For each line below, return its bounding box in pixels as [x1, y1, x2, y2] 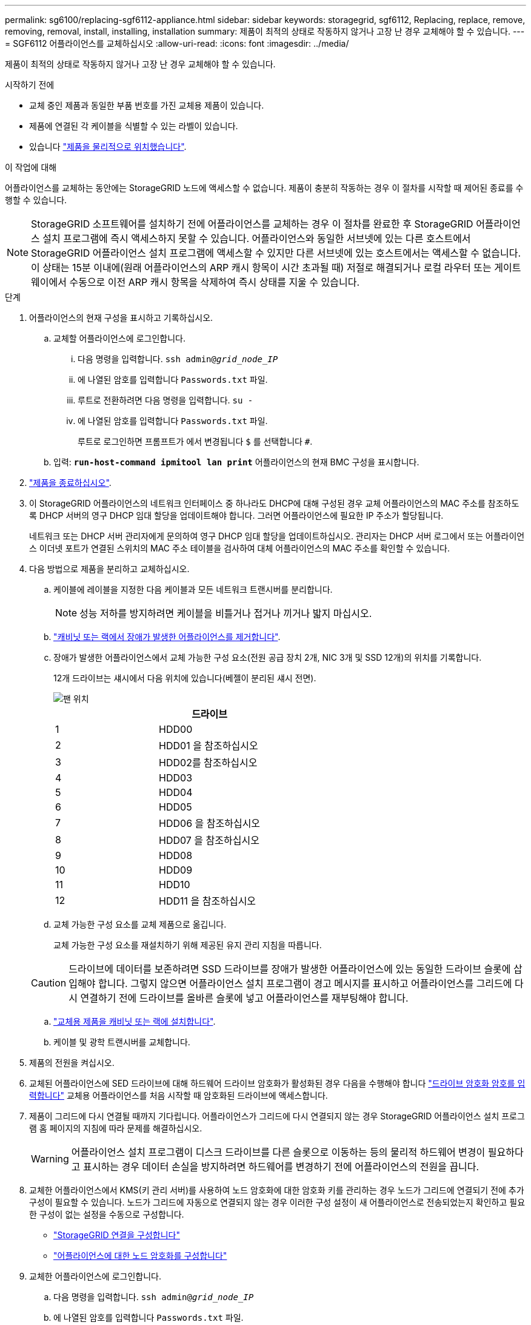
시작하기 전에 [5, 79, 55, 90]
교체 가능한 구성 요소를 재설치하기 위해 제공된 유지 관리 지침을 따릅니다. [53, 940, 322, 950]
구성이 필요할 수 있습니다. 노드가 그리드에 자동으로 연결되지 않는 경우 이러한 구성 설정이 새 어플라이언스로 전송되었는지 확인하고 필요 [29, 1197, 526, 1207]
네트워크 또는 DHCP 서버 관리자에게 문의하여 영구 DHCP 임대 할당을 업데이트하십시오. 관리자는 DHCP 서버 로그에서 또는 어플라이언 [29, 531, 525, 541]
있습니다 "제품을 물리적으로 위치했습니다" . [29, 141, 187, 152]
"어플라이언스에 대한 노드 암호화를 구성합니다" [53, 1250, 227, 1261]
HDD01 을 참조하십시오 [159, 740, 258, 752]
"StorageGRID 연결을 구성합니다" [53, 1230, 180, 1240]
